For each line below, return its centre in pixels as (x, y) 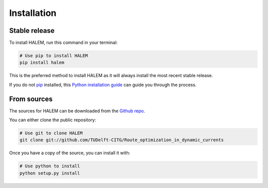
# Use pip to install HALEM (54, 56)
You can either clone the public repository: (53, 120)
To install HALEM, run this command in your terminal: (63, 43)
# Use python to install (50, 166)
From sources (31, 99)
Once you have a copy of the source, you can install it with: (70, 153)
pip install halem (42, 63)
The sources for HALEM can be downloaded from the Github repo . (77, 111)
